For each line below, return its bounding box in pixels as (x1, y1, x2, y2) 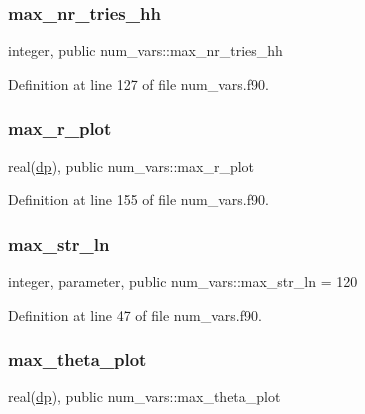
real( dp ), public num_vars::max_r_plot (8, 155, 255, 176)
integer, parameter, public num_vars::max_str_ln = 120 (8, 271, 358, 292)
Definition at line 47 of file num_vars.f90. (8, 304, 262, 325)
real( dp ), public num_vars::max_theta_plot (8, 386, 281, 407)
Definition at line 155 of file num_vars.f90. (8, 189, 269, 210)
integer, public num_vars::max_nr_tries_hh (8, 40, 283, 61)
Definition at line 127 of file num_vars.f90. (8, 73, 269, 94)
